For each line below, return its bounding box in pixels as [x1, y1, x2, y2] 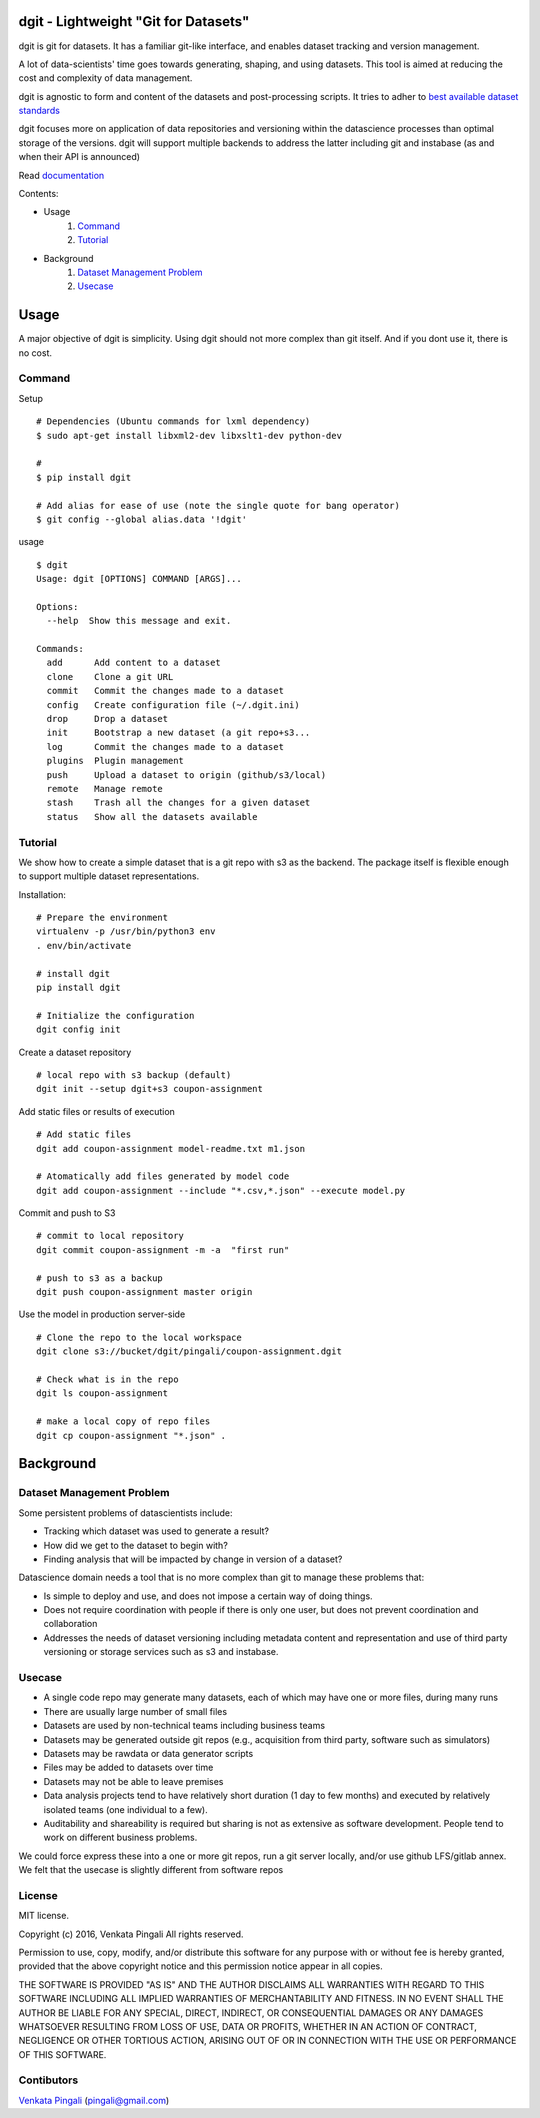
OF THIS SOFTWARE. [18, 2048, 107, 2060]
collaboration [43, 1618, 98, 1630]
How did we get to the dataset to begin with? [43, 1539, 229, 1551]
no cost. [18, 346, 52, 359]
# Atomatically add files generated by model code [36, 1171, 290, 1182]
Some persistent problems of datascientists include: [18, 1506, 233, 1519]
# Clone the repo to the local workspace [36, 1331, 242, 1343]
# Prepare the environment [36, 912, 169, 924]
